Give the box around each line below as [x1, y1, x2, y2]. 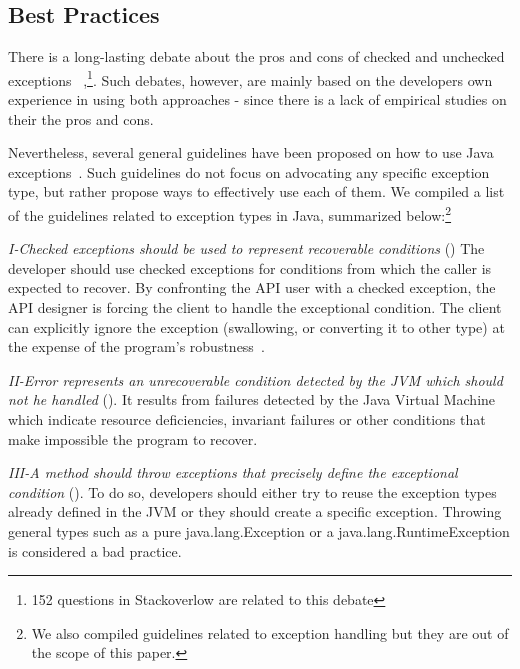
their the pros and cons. [8, 108, 154, 129]
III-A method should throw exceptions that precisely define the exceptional [8, 462, 458, 483]
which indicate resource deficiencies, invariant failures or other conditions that [8, 409, 486, 430]
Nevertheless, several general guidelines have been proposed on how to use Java [8, 142, 494, 163]
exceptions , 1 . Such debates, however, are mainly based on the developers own [8, 66, 493, 90]
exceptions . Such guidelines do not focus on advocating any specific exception [8, 161, 490, 182]
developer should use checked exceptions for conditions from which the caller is [8, 257, 492, 278]
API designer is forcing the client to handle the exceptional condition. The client [8, 297, 502, 318]
